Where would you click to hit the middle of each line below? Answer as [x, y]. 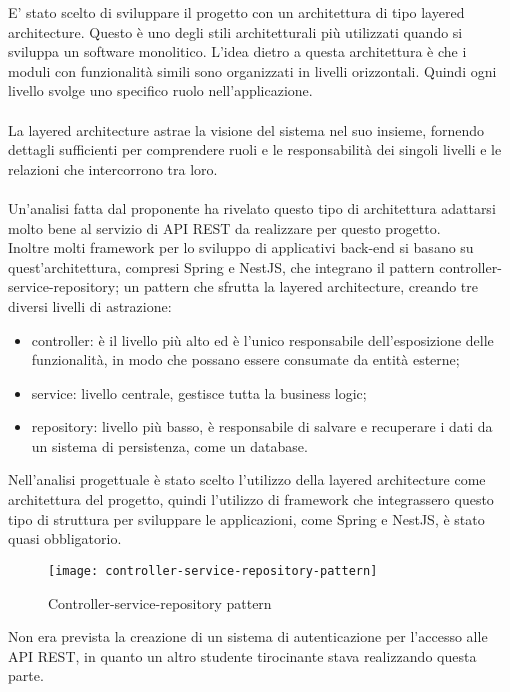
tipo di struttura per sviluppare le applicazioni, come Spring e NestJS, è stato [246, 518]
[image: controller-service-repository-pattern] [213, 570]
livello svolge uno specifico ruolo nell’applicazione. [160, 90]
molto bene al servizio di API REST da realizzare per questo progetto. [224, 227]
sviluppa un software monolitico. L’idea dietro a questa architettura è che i [237, 51]
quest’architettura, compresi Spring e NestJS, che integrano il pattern [221, 266]
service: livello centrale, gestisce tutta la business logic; [199, 392]
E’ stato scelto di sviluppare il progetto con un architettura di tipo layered [236, 12]
